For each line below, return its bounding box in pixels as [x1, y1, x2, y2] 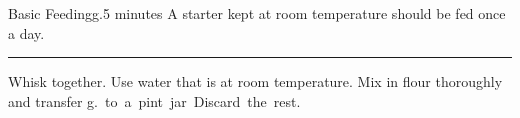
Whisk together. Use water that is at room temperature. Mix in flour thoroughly [8, 71, 503, 92]
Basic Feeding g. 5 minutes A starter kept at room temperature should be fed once [8, 3, 506, 23]
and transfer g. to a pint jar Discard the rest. [8, 90, 301, 111]
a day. [8, 22, 45, 43]
